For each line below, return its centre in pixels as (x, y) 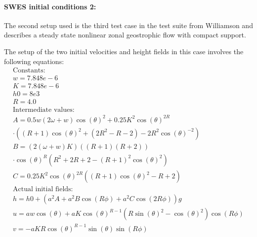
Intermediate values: (44, 110)
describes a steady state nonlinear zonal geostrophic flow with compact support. (125, 35)
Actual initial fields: (43, 189)
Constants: (29, 71)
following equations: (34, 61)
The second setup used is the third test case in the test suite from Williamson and (128, 25)
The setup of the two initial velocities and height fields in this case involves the (124, 51)
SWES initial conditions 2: (50, 6)
